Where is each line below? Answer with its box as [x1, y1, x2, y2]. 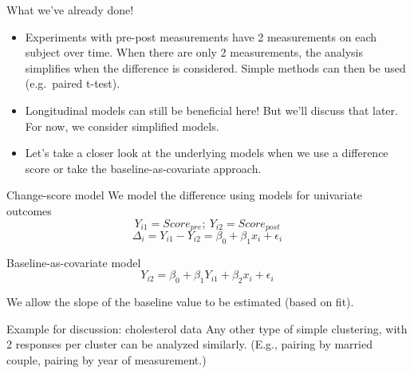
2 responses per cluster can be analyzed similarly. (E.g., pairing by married [6, 336, 373, 352]
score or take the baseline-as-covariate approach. [25, 159, 262, 176]
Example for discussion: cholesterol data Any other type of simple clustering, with [6, 320, 408, 337]
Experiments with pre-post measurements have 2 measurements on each [25, 28, 377, 45]
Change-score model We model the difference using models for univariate [6, 187, 363, 203]
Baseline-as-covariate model [6, 254, 141, 270]
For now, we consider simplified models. [25, 117, 219, 134]
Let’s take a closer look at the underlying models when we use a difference [25, 144, 388, 161]
